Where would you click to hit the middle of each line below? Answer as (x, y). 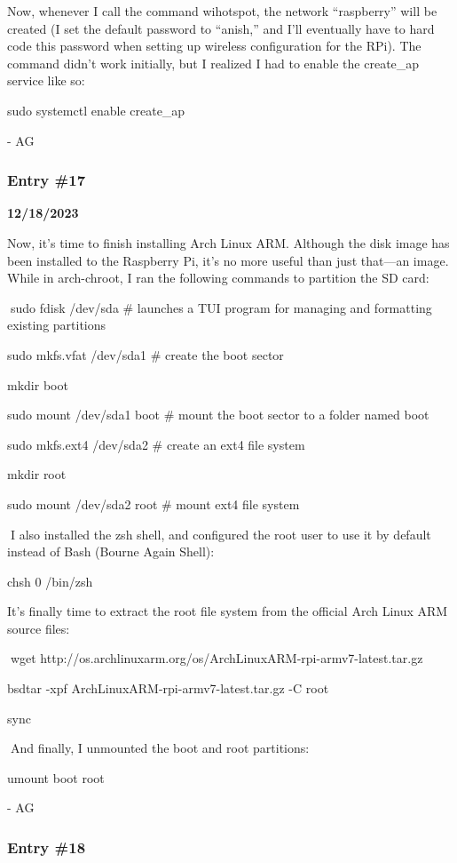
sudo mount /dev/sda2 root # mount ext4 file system (154, 503)
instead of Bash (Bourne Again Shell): (111, 551)
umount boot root (56, 777)
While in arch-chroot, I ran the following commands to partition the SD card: (218, 278)
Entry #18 (47, 847)
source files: (39, 628)
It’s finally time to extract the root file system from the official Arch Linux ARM (228, 611)
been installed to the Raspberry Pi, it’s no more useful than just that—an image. (228, 260)
